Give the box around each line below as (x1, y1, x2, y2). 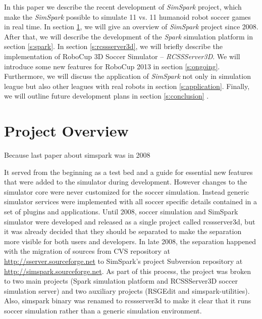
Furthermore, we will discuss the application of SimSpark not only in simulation (4, 71, 251, 81)
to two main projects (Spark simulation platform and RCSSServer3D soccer (4, 276, 238, 286)
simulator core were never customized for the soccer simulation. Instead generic (4, 186, 249, 197)
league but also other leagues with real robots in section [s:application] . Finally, (4, 80, 250, 91)
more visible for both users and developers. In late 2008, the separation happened (4, 236, 256, 246)
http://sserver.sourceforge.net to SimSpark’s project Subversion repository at (4, 256, 243, 266)
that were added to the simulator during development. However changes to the (4, 176, 247, 187)
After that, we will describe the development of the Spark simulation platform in (4, 31, 253, 41)
